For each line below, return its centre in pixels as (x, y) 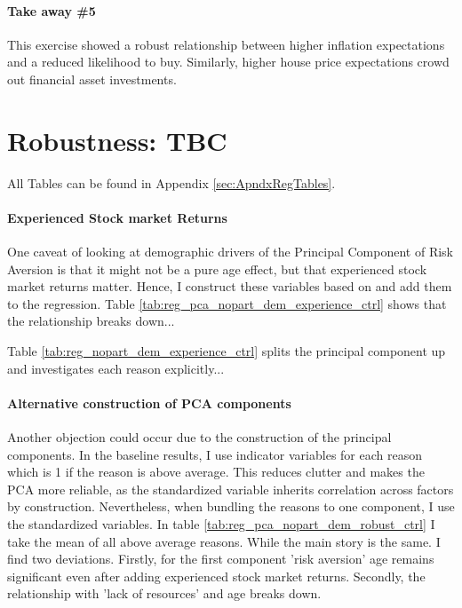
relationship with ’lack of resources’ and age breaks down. (164, 593)
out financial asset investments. (92, 79)
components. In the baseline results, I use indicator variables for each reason (215, 454)
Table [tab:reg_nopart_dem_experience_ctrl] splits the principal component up (227, 351)
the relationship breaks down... (91, 321)
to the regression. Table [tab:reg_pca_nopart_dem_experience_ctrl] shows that (227, 303)
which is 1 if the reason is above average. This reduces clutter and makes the (216, 472)
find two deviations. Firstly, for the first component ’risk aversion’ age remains (221, 559)
